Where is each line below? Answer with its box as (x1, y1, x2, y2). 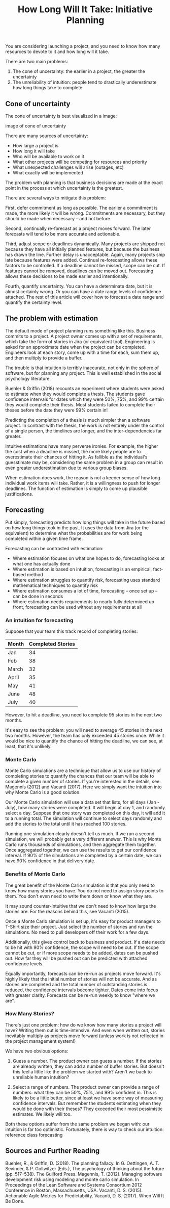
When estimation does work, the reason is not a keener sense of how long (5, 474, 161, 480)
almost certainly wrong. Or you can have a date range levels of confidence (5, 289, 161, 294)
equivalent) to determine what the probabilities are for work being (5, 530, 143, 536)
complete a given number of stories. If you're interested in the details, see (5, 779, 160, 785)
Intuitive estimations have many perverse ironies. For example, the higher (5, 443, 158, 449)
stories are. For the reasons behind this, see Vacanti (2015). (5, 908, 130, 914)
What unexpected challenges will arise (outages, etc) (12, 164, 124, 170)
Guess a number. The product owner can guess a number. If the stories (12, 1058, 162, 1064)
